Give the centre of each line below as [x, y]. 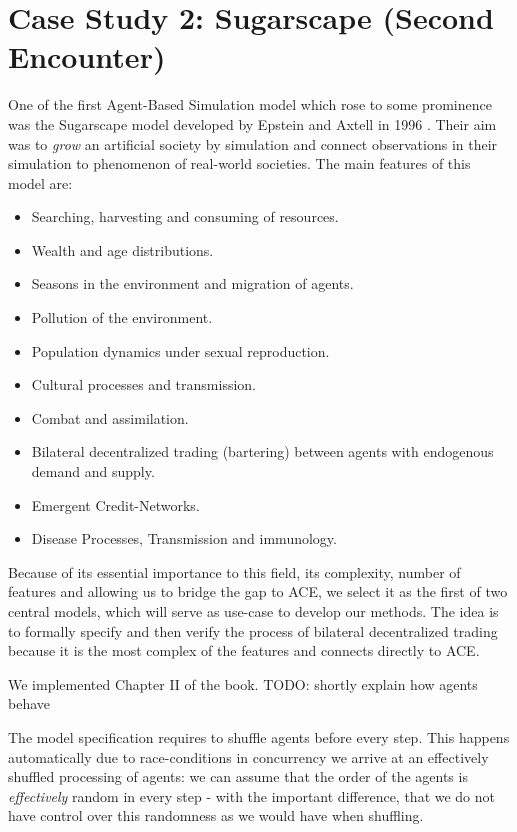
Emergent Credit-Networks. [115, 504]
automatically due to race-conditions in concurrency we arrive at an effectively [248, 756]
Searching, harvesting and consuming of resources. [185, 216]
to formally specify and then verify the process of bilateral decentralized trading [253, 630]
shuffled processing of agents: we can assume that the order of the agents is [238, 776]
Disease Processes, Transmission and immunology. [184, 538]
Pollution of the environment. [122, 317]
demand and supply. [93, 471]
